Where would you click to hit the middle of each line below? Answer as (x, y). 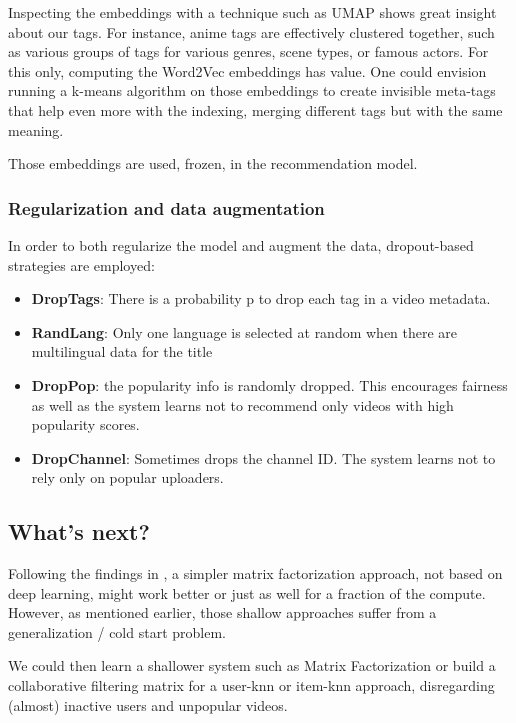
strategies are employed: (81, 264)
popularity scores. (85, 424)
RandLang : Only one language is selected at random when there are (244, 331)
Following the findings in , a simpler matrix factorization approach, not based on (255, 573)
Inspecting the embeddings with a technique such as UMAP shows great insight (252, 12)
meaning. (36, 129)
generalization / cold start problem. (117, 631)
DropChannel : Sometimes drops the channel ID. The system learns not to (263, 457)
